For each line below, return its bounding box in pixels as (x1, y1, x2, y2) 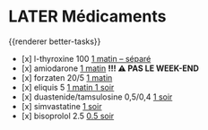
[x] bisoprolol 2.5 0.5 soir (21, 110, 115, 121)
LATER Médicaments (8, 6, 167, 27)
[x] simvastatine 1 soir (21, 100, 102, 111)
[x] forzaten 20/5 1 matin (21, 72, 113, 82)
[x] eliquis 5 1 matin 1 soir (21, 82, 115, 92)
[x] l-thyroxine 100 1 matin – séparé (21, 53, 152, 64)
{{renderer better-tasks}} (8, 36, 101, 47)
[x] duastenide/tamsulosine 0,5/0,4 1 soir (21, 91, 173, 102)
